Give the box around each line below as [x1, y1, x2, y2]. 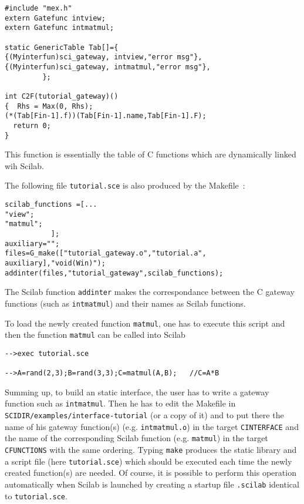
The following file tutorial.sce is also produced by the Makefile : [5, 179, 245, 191]
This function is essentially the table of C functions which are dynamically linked [5, 148, 296, 160]
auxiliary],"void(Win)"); [5, 258, 106, 267]
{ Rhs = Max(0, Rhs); [5, 102, 93, 110]
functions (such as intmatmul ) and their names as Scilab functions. [5, 297, 246, 309]
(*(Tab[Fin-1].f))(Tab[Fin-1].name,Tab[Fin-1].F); [5, 112, 207, 120]
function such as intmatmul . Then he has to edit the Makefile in [5, 397, 236, 409]
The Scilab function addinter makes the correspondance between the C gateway [5, 285, 295, 298]
